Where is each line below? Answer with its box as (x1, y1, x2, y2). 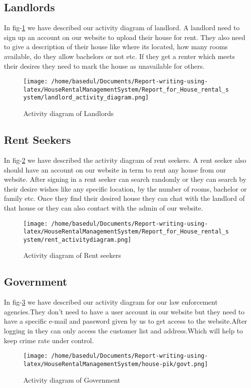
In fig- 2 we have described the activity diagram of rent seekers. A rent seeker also (4, 155, 246, 165)
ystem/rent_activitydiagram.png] (23, 236, 131, 243)
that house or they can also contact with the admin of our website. (4, 202, 203, 213)
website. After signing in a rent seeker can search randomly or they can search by (4, 174, 247, 184)
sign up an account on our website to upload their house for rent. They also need (4, 32, 246, 42)
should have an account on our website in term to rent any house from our (4, 164, 226, 175)
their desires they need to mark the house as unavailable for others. (4, 60, 205, 71)
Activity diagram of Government (23, 374, 121, 385)
